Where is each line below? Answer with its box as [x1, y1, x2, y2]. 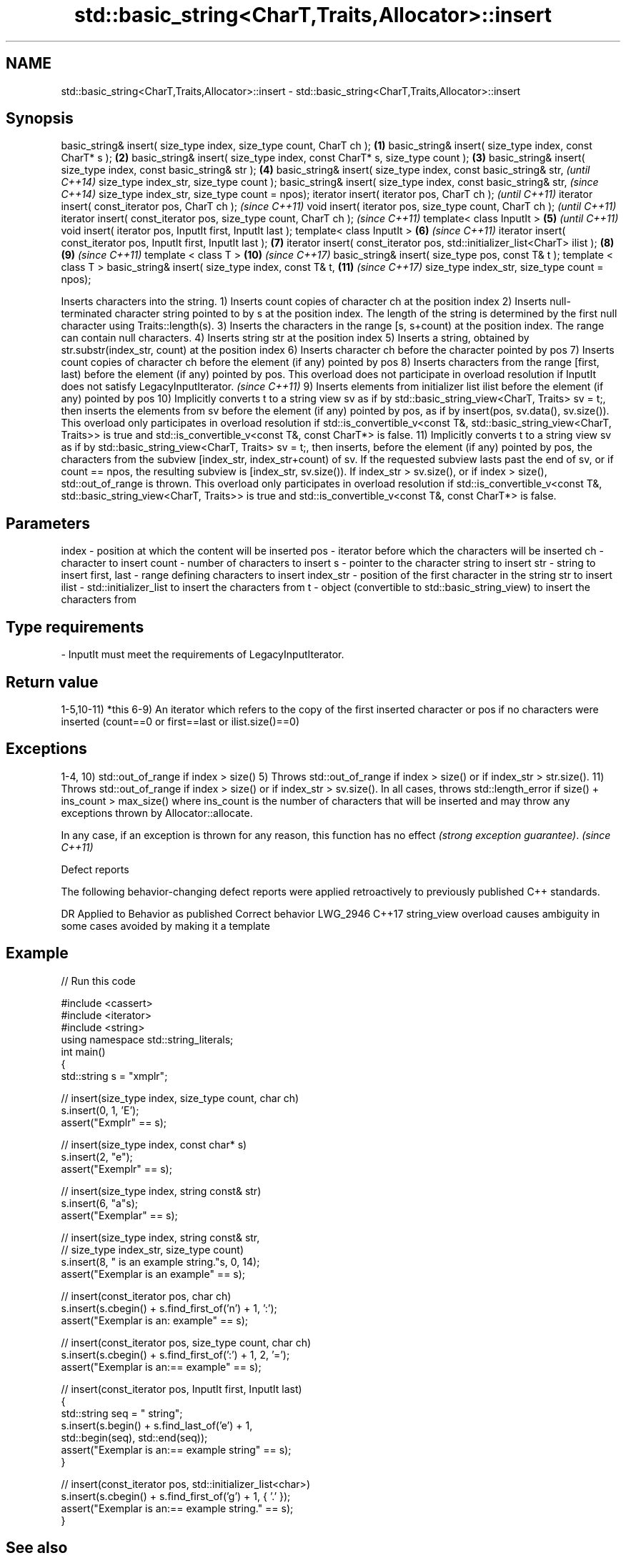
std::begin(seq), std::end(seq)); [61, 1431, 208, 1444]
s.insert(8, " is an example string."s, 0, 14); [61, 1255, 260, 1268]
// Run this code [61, 974, 136, 987]
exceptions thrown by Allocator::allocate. [61, 806, 253, 819]
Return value [6, 673, 99, 691]
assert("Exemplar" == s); [61, 1209, 178, 1221]
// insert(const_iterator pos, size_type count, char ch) [61, 1336, 312, 1349]
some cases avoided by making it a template [61, 919, 270, 932]
